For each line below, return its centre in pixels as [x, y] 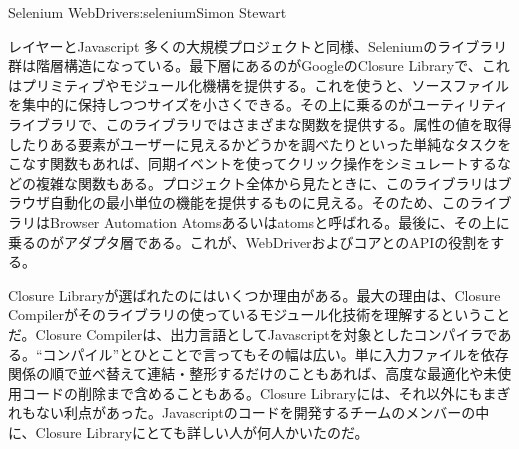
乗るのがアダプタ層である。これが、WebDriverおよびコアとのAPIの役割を [249, 241]
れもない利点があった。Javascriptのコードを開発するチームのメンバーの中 [249, 412]
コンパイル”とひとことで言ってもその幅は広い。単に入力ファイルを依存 [275, 353]
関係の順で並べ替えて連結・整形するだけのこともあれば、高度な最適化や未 [253, 373]
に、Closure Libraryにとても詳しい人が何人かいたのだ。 [188, 431]
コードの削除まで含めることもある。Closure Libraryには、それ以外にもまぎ [266, 392]
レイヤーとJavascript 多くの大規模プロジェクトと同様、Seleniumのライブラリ [258, 45]
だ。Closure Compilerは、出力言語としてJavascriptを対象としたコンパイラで [253, 333]
